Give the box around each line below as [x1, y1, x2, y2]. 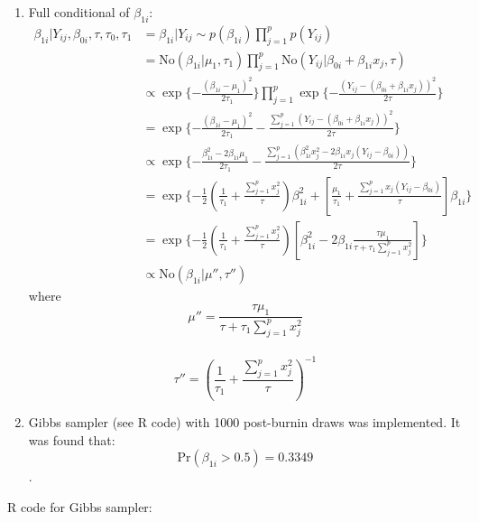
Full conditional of [28, 3, 130, 21]
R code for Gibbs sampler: [7, 497, 152, 516]
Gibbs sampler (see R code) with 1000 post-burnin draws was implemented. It [28, 413, 461, 432]
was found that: [28, 430, 115, 449]
